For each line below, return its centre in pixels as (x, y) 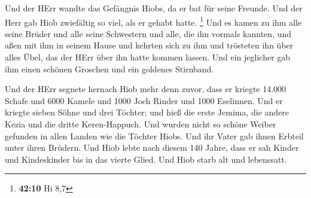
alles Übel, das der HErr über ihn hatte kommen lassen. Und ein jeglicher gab (148, 57)
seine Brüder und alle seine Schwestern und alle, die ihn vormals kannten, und (148, 33)
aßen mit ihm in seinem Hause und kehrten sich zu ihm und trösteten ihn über (149, 45)
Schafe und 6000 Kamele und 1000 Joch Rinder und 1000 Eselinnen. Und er (144, 100)
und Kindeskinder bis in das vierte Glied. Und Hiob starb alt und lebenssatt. (146, 159)
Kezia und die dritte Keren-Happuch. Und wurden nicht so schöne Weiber (141, 124)
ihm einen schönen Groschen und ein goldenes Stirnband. (109, 68)
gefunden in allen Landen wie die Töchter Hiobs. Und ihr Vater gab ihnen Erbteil (154, 135)
